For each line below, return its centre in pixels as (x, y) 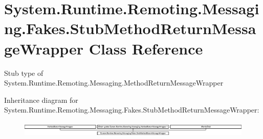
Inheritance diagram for (41, 100)
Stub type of (24, 73)
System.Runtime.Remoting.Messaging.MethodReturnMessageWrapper (114, 83)
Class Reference (146, 48)
